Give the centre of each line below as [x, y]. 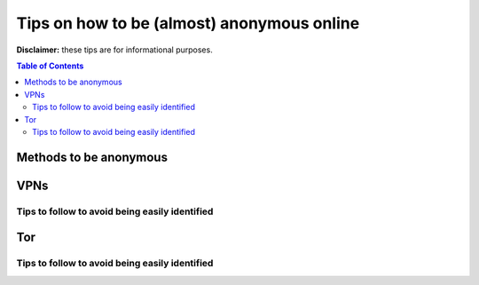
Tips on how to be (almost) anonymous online [188, 23]
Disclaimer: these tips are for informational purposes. [114, 50]
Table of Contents [50, 66]
